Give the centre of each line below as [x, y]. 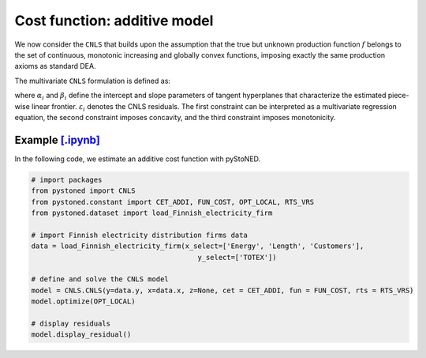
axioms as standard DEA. [55, 66]
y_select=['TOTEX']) [237, 257]
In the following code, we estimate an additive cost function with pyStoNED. [138, 159]
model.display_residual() [81, 335]
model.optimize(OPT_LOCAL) [83, 301]
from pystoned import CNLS [83, 191]
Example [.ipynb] [57, 139]
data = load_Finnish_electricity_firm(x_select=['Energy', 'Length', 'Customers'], [198, 246]
